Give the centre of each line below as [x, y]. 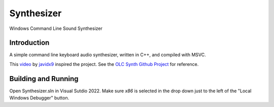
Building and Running [44, 79]
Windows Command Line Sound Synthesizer [56, 28]
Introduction [29, 43]
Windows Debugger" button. [39, 98]
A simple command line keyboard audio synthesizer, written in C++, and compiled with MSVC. [108, 55]
